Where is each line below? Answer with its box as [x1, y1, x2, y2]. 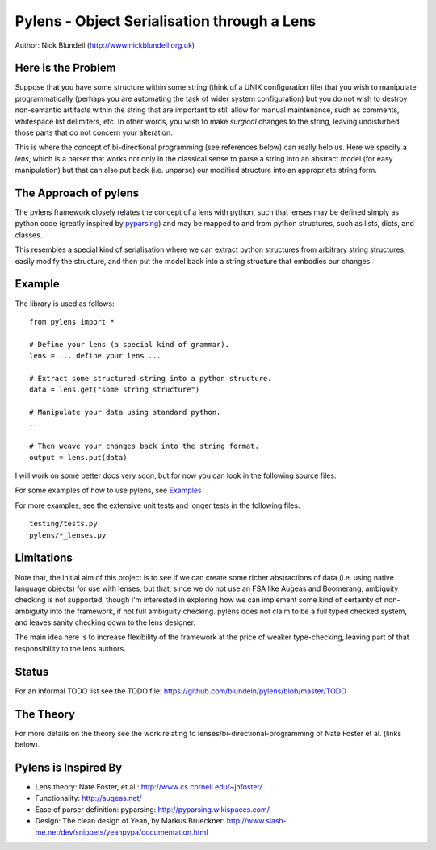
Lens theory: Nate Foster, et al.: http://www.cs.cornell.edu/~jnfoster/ [35, 781, 262, 791]
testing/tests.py [29, 519, 98, 529]
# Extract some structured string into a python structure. [29, 374, 272, 383]
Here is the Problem [15, 61, 116, 75]
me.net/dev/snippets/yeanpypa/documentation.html [35, 827, 208, 837]
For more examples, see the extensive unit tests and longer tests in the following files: [15, 500, 300, 510]
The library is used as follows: [15, 299, 115, 308]
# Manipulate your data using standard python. [29, 408, 221, 417]
